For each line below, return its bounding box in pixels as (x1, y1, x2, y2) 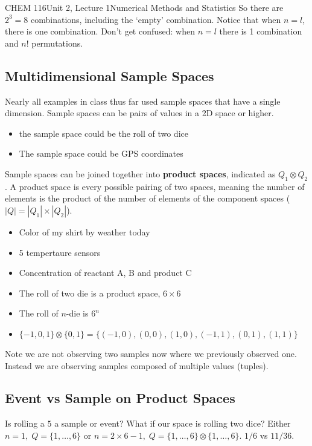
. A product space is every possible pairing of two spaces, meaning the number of (5, 180, 305, 192)
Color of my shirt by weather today (19, 225, 150, 238)
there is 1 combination (219, 25, 302, 38)
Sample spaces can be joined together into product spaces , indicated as (5, 167, 276, 180)
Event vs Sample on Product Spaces (5, 389, 235, 407)
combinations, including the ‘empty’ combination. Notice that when (31, 13, 281, 25)
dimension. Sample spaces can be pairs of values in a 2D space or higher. (5, 107, 274, 119)
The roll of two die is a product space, (19, 286, 161, 299)
